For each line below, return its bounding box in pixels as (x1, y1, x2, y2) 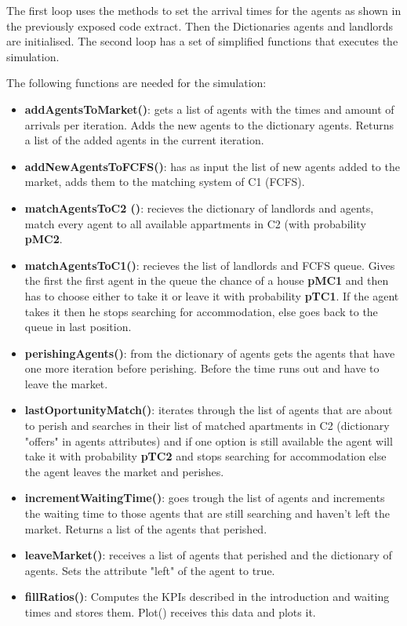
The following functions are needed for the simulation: (6, 75, 267, 91)
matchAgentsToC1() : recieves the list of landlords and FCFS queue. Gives (24, 257, 395, 273)
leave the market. (24, 375, 108, 391)
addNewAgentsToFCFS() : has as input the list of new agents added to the (24, 158, 400, 174)
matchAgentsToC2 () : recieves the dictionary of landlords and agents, (24, 199, 374, 216)
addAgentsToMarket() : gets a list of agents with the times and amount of (24, 100, 394, 117)
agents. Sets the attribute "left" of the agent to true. (24, 562, 275, 578)
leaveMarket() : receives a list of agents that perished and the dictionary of (24, 547, 392, 563)
